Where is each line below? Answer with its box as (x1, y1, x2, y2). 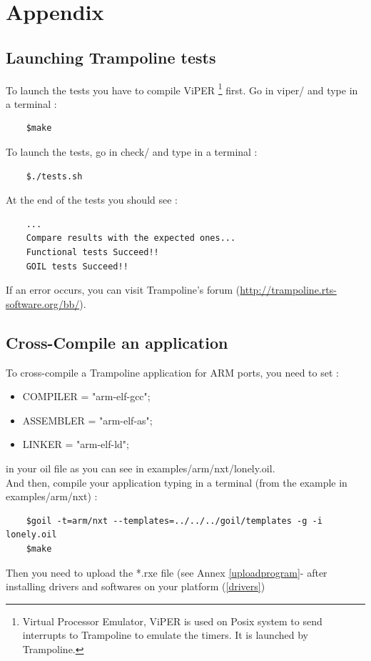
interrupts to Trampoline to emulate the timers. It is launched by (22, 627, 308, 642)
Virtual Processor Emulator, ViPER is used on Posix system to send (22, 613, 322, 628)
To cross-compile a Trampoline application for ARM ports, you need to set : (6, 364, 339, 379)
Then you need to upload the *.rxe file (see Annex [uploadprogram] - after (6, 565, 327, 580)
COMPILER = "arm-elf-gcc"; (22, 389, 151, 404)
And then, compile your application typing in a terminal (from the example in (6, 474, 347, 489)
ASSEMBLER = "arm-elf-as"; (22, 412, 153, 427)
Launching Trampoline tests (6, 46, 216, 68)
